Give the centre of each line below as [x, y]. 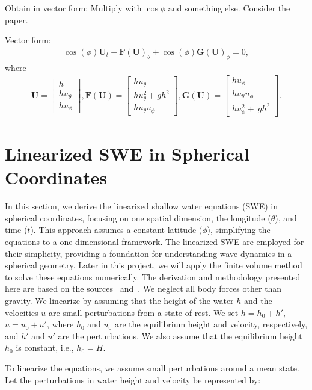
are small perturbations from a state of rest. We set [144, 312]
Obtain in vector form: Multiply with [73, 8]
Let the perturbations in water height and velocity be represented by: [133, 379]
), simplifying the [239, 230]
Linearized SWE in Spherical [127, 154]
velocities [22, 312]
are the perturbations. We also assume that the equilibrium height [180, 336]
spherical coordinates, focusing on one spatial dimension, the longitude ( [138, 218]
